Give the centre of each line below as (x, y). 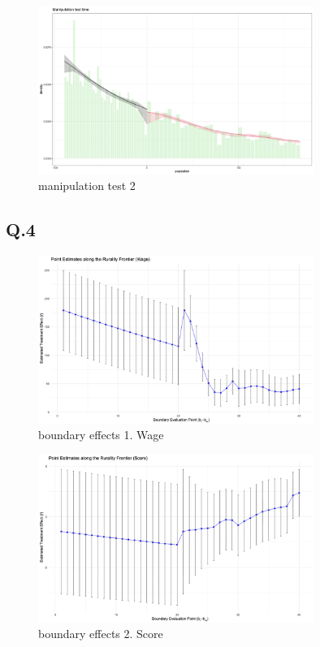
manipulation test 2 (87, 185)
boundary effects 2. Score (101, 634)
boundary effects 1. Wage (101, 435)
